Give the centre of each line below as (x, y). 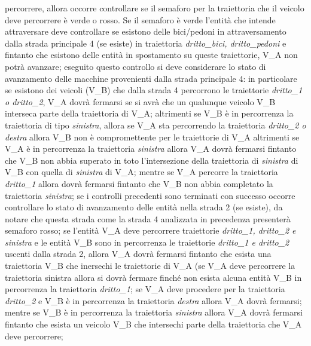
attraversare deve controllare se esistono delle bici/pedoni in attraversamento (146, 31)
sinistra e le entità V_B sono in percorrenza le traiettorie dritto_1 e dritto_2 (147, 242)
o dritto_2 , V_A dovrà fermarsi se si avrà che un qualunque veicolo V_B (140, 101)
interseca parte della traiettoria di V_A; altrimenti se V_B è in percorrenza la (149, 113)
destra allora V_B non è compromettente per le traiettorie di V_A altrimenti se (152, 137)
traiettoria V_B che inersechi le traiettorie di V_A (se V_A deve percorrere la (150, 266)
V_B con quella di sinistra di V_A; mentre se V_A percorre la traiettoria (141, 172)
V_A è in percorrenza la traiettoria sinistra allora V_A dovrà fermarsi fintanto (151, 148)
